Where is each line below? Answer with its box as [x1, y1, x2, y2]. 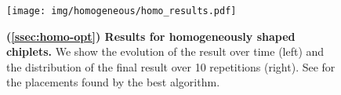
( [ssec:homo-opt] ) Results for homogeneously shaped [6, 27, 296, 44]
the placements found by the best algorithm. [6, 74, 220, 90]
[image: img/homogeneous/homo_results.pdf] [6, 5, 237, 16]
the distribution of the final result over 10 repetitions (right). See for [6, 58, 336, 75]
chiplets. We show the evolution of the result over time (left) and [6, 43, 325, 60]
